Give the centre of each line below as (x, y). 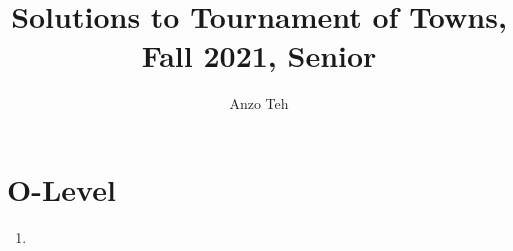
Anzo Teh (259, 103)
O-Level (61, 188)
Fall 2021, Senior (259, 55)
